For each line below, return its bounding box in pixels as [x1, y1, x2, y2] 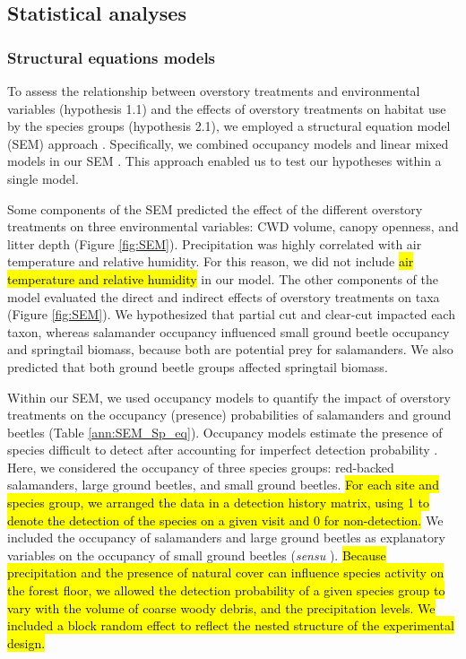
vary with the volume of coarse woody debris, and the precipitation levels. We [7, 598, 436, 617]
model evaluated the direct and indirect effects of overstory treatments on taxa [7, 287, 440, 306]
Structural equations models [7, 46, 216, 68]
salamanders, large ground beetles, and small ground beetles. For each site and [7, 475, 439, 494]
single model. [7, 169, 79, 187]
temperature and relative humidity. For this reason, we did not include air [7, 252, 414, 271]
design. [7, 633, 46, 652]
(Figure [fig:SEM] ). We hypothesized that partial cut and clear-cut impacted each [7, 305, 455, 324]
